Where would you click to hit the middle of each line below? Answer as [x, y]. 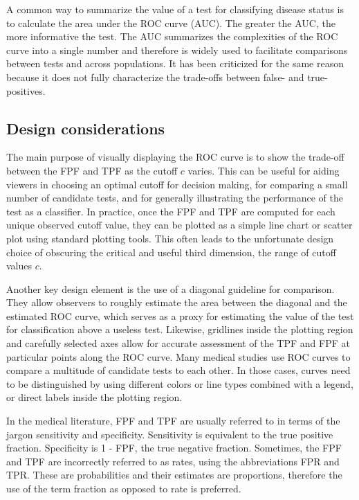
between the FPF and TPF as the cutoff [92, 170]
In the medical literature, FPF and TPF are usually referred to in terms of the [173, 421]
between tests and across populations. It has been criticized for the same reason [175, 63]
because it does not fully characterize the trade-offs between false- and [155, 77]
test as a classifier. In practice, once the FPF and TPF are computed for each [171, 211]
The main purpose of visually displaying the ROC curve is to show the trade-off [175, 157]
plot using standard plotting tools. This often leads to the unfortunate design [170, 238]
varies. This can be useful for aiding [264, 170]
